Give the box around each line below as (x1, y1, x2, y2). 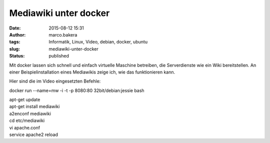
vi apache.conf (9, 124, 40, 130)
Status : (9, 53, 25, 59)
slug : (9, 45, 20, 52)
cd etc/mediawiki (9, 117, 45, 123)
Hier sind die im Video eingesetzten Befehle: (9, 78, 101, 84)
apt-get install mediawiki (9, 103, 60, 109)
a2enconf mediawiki (9, 110, 51, 116)
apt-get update (9, 96, 40, 102)
